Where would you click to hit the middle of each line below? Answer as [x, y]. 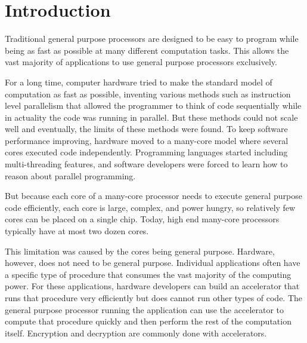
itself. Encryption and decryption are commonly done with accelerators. [136, 333]
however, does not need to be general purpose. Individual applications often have [153, 263]
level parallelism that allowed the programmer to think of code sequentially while [153, 105]
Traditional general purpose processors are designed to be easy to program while [152, 39]
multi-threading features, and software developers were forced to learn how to [146, 164]
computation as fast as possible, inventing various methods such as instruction [148, 94]
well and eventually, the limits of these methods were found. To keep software [146, 129]
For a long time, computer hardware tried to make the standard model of [139, 82]
